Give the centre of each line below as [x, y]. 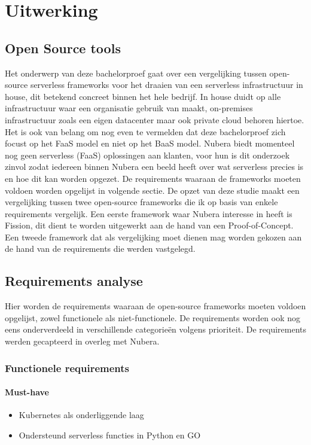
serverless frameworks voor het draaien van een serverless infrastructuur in [167, 85]
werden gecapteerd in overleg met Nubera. [82, 341]
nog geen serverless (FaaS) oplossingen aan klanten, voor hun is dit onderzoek [147, 155]
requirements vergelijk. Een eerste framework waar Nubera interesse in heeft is [149, 213]
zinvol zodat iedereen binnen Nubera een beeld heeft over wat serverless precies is [154, 167]
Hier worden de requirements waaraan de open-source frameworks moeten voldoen [155, 306]
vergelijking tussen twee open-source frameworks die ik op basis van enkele [141, 202]
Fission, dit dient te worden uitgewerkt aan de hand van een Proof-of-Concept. [149, 225]
